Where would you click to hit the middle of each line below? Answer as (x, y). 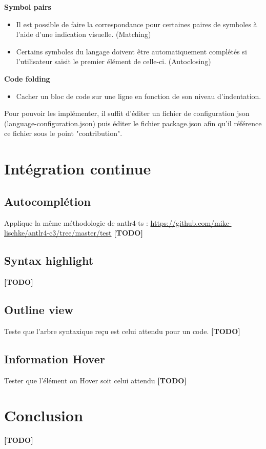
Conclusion (44, 415)
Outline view (39, 309)
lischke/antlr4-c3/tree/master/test (58, 233)
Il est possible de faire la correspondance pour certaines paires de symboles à (137, 24)
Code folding (27, 78)
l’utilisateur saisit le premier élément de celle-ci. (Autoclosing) (114, 61)
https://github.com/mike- (191, 222)
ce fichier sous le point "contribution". (63, 133)
